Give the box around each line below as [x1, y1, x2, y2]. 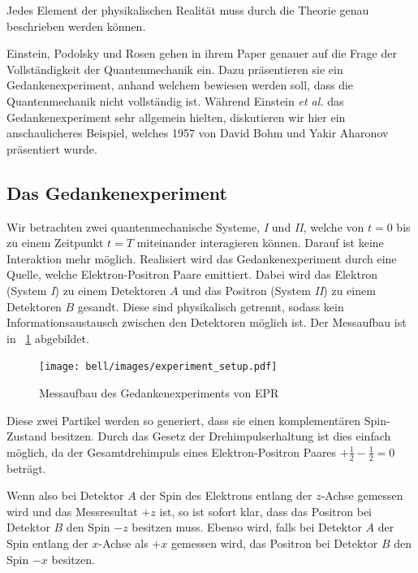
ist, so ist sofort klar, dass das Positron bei [159, 502, 373, 519]
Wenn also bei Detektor [6, 487, 124, 504]
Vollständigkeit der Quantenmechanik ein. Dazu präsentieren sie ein [6, 60, 343, 77]
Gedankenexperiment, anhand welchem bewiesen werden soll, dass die [6, 76, 354, 93]
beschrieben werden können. [6, 17, 146, 34]
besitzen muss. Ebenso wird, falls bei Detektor [131, 519, 362, 536]
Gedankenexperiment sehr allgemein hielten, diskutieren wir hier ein [6, 108, 346, 125]
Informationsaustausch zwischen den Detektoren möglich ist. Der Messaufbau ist [6, 314, 407, 331]
